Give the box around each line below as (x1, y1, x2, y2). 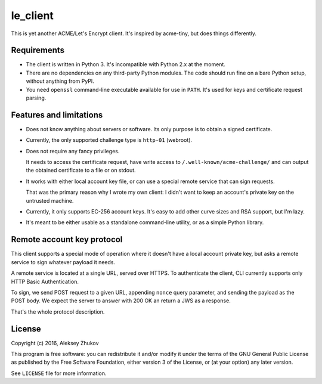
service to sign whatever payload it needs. (11, 258, 116, 265)
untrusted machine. (26, 197, 74, 204)
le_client (11, 9, 54, 22)
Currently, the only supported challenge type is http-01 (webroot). (26, 137, 193, 144)
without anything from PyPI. (26, 78, 95, 85)
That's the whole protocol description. (11, 308, 105, 315)
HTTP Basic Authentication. (11, 278, 79, 285)
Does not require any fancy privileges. (26, 147, 120, 154)
